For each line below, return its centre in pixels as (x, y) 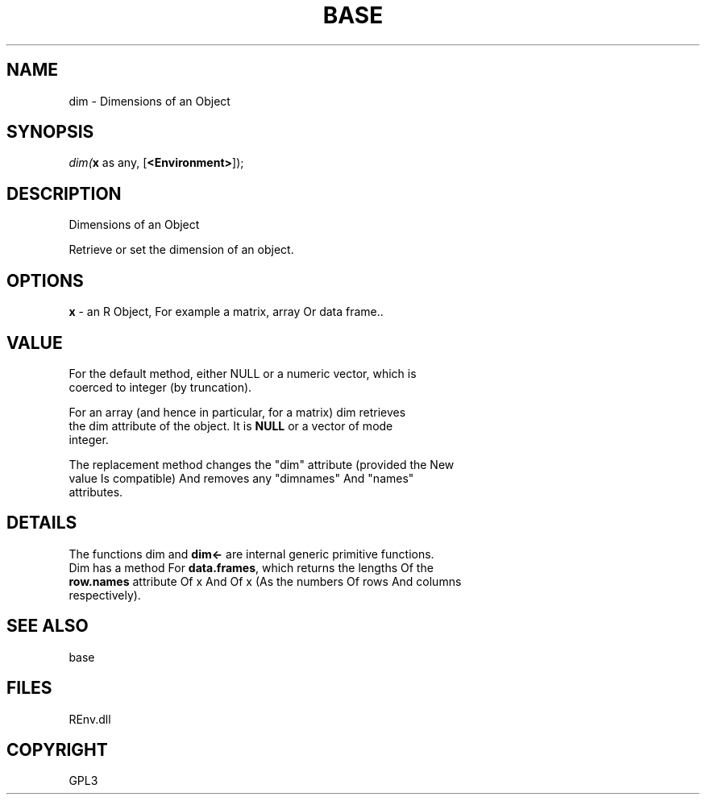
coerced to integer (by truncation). (160, 387)
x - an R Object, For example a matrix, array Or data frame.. (226, 312)
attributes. (96, 492)
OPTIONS (45, 280)
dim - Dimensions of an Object (150, 101)
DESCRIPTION (64, 193)
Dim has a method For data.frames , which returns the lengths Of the (251, 567)
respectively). (105, 595)
